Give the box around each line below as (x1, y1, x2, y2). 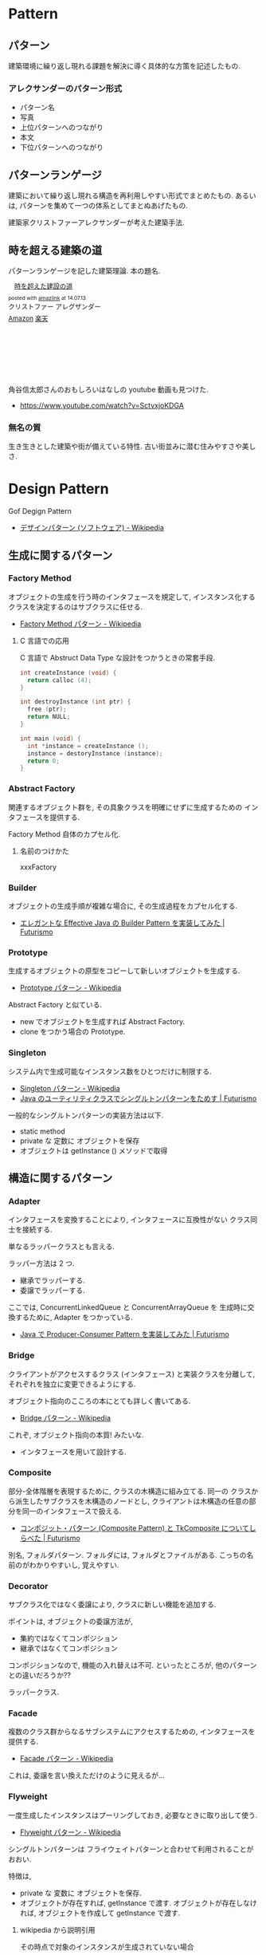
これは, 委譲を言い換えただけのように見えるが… (8, 1771, 165, 1780)
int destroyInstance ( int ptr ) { (19, 698, 131, 706)
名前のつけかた (19, 846, 69, 856)
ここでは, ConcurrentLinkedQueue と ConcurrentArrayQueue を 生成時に (8, 1303, 248, 1312)
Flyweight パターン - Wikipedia (19, 1827, 121, 1837)
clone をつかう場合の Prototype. (19, 1027, 126, 1037)
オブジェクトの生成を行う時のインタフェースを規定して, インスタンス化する (8, 592, 256, 601)
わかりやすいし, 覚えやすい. (29, 1560, 119, 1570)
